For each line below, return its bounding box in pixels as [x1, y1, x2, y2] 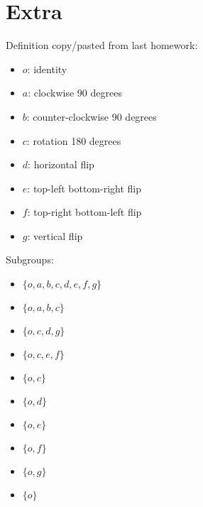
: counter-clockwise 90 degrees [26, 109, 157, 124]
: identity [27, 61, 67, 76]
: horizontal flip [28, 157, 94, 172]
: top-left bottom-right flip [27, 180, 142, 195]
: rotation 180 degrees [26, 133, 121, 148]
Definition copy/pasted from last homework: [6, 38, 198, 53]
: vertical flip [27, 228, 83, 243]
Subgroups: [6, 252, 54, 267]
